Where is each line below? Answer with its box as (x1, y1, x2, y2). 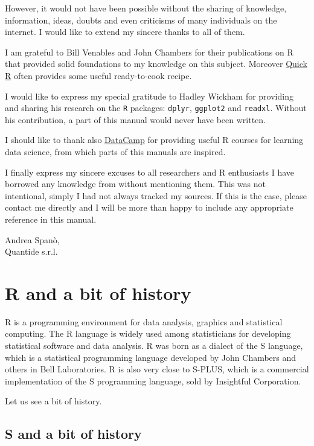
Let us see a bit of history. (5, 395, 102, 407)
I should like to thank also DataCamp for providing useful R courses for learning (5, 133, 304, 146)
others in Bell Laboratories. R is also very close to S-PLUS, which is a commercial (5, 363, 309, 375)
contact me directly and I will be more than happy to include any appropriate (5, 201, 293, 214)
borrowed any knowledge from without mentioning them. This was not (5, 177, 266, 190)
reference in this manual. (5, 212, 97, 225)
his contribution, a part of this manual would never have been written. (5, 113, 266, 126)
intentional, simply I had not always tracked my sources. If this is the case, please (5, 189, 307, 202)
